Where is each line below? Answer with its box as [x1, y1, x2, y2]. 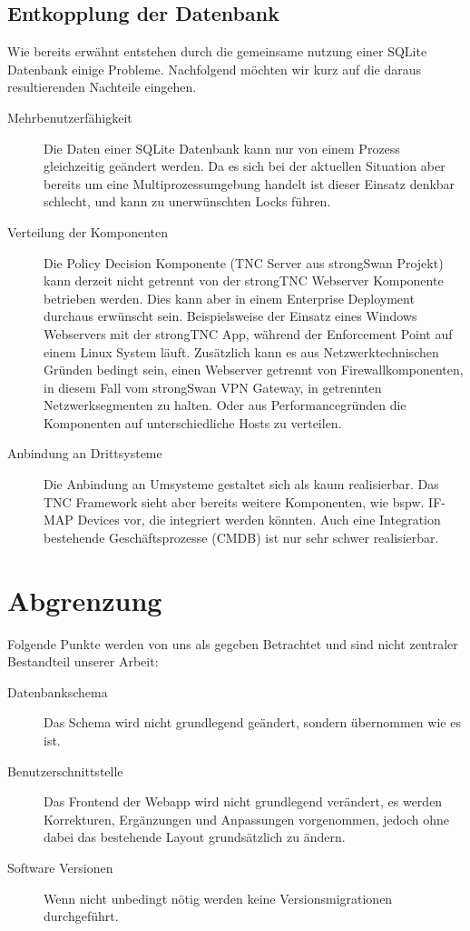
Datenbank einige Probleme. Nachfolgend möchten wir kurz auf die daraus [7, 59, 422, 78]
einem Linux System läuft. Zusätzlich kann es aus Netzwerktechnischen [44, 342, 439, 361]
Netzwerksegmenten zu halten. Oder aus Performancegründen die [44, 395, 406, 415]
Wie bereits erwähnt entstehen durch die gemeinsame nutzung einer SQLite [7, 42, 427, 61]
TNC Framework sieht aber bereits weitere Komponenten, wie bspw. [44, 492, 425, 511]
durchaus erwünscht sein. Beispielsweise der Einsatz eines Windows [44, 306, 417, 325]
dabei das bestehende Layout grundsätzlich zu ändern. [44, 827, 346, 846]
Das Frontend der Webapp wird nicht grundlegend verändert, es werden [44, 792, 443, 811]
